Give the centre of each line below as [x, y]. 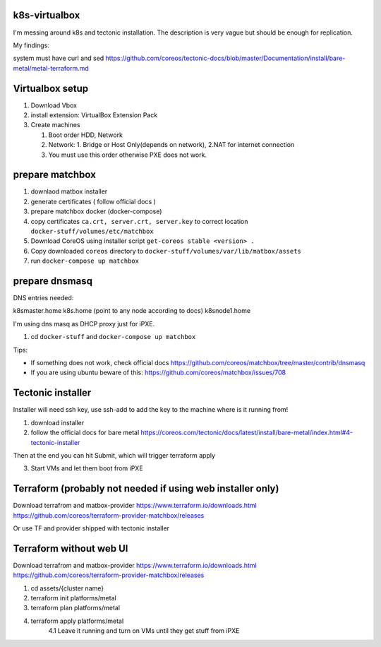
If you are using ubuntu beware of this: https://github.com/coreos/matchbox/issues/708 [158, 373]
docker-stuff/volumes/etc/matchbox [92, 232]
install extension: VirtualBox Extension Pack [94, 115]
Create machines [55, 125]
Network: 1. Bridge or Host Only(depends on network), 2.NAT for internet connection [171, 145]
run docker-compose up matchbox [85, 261]
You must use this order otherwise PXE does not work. [128, 155]
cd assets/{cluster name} [67, 588]
